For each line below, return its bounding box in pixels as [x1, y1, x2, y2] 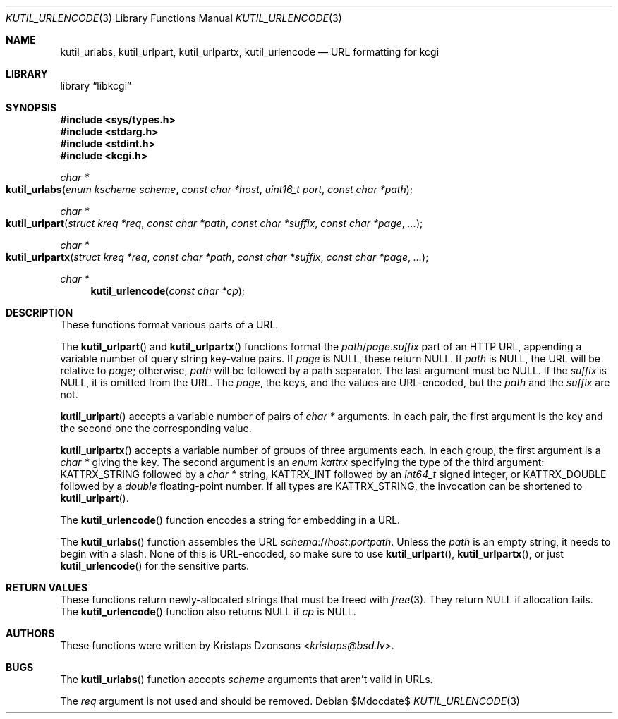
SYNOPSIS [6, 102, 57, 113]
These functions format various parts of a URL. [60, 319, 279, 331]
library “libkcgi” [60, 80, 132, 92]
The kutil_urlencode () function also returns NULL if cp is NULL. [60, 606, 356, 617]
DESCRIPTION [6, 307, 73, 319]
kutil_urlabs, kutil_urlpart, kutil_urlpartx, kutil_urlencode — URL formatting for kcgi [60, 46, 440, 58]
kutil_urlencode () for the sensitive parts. [60, 560, 250, 572]
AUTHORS [6, 627, 55, 639]
